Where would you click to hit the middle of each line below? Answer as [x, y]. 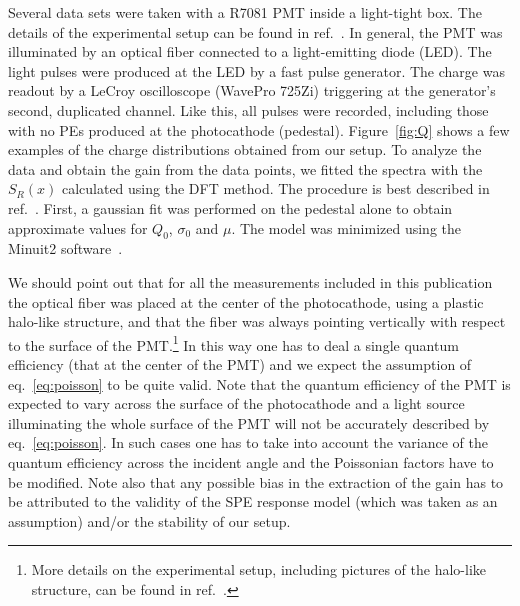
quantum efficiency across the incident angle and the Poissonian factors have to [251, 461]
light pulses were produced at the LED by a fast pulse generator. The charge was [256, 70]
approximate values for [78, 227]
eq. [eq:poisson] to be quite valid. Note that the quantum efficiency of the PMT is [259, 383]
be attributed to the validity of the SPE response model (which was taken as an [253, 501]
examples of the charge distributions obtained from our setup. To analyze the [245, 149]
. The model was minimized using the [346, 227]
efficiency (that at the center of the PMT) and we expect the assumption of [240, 363]
